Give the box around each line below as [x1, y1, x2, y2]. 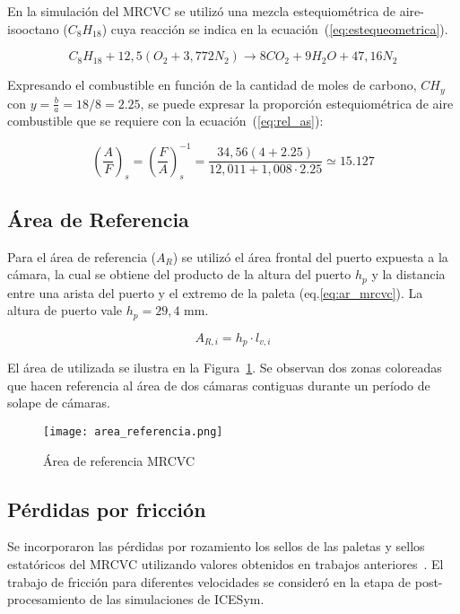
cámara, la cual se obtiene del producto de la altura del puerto [7, 265, 352, 284]
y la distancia [371, 265, 446, 284]
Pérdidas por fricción [7, 495, 206, 522]
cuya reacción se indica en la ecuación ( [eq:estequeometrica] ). [110, 19, 448, 38]
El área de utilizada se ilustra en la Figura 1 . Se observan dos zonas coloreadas [7, 358, 442, 377]
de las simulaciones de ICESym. [89, 590, 265, 609]
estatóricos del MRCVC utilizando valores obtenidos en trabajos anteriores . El [7, 554, 444, 573]
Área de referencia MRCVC [43, 451, 195, 469]
